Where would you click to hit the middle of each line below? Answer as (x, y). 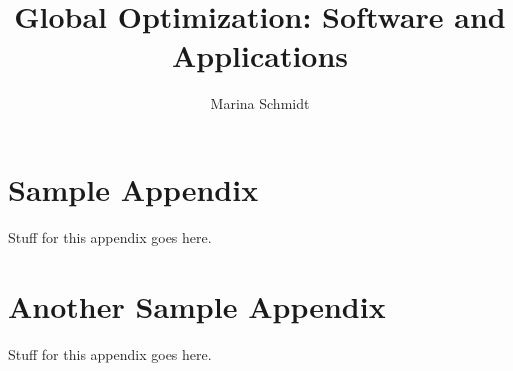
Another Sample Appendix (197, 305)
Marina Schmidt (260, 103)
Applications (260, 55)
